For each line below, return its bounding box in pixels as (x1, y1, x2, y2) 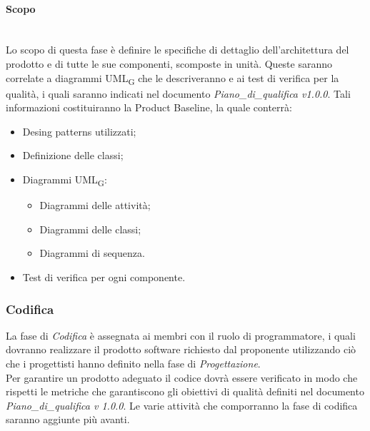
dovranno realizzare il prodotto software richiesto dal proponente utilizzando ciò (6, 342, 356, 357)
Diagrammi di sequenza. (39, 245, 145, 260)
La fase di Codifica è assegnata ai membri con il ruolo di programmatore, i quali (6, 328, 356, 343)
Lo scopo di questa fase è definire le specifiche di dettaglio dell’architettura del (6, 42, 349, 57)
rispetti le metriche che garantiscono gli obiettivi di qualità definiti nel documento (6, 384, 364, 399)
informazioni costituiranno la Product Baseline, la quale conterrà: (6, 100, 292, 115)
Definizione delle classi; (22, 148, 124, 163)
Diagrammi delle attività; (39, 198, 151, 213)
